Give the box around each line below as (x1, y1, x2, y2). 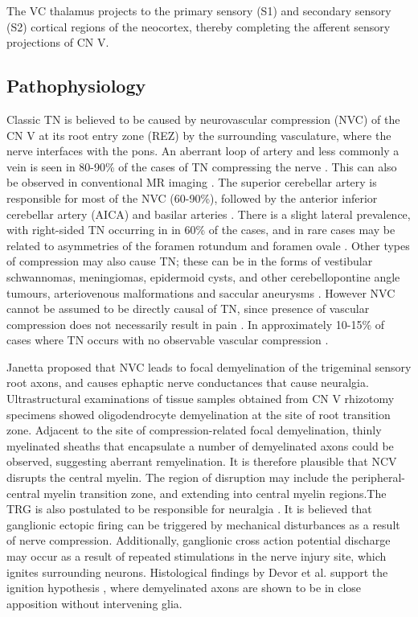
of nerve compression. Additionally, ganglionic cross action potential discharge (6, 532, 391, 549)
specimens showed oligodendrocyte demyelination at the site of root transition (6, 405, 391, 422)
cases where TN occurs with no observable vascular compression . (6, 331, 329, 348)
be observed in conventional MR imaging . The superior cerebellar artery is (6, 174, 377, 191)
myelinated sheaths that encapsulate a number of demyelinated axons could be (6, 437, 394, 454)
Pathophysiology (6, 73, 146, 98)
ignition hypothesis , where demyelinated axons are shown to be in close (6, 579, 362, 596)
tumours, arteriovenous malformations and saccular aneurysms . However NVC (6, 284, 395, 301)
